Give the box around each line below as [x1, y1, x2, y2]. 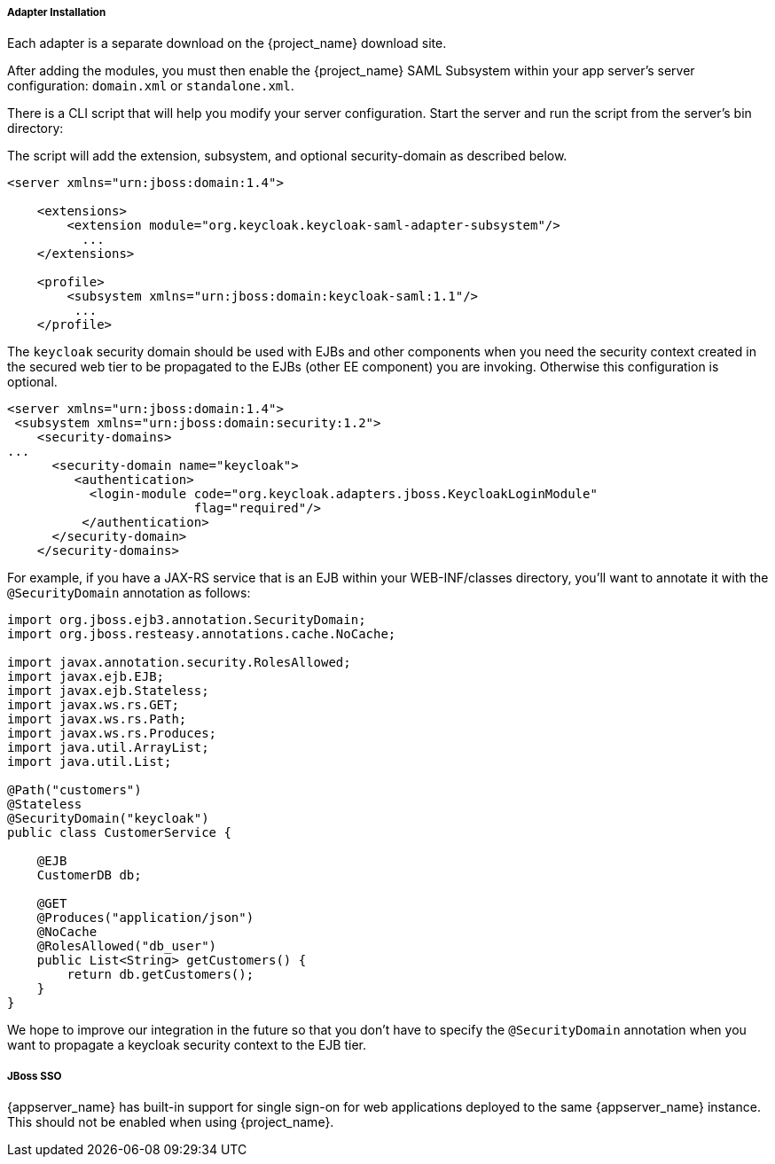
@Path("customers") [7, 783, 142, 798]
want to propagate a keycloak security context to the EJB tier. [7, 1037, 366, 1053]
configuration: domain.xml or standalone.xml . [7, 78, 294, 94]
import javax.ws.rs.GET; [7, 698, 179, 713]
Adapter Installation [7, 6, 106, 19]
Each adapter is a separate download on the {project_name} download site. [7, 35, 447, 51]
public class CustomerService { [7, 825, 231, 840]
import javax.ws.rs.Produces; [7, 726, 217, 741]
